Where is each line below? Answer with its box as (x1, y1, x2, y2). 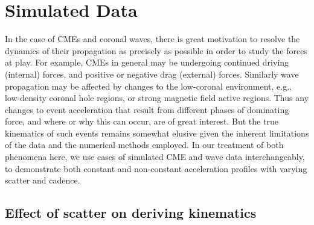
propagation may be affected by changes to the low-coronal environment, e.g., (5, 79, 292, 92)
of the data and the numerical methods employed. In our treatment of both (5, 138, 284, 151)
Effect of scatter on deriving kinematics (5, 203, 257, 222)
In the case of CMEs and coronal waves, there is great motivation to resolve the (5, 32, 300, 45)
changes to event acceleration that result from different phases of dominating (5, 103, 289, 116)
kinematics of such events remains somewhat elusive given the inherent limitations (5, 126, 309, 139)
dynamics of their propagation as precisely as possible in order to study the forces (5, 44, 307, 57)
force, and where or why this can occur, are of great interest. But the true (5, 115, 278, 128)
